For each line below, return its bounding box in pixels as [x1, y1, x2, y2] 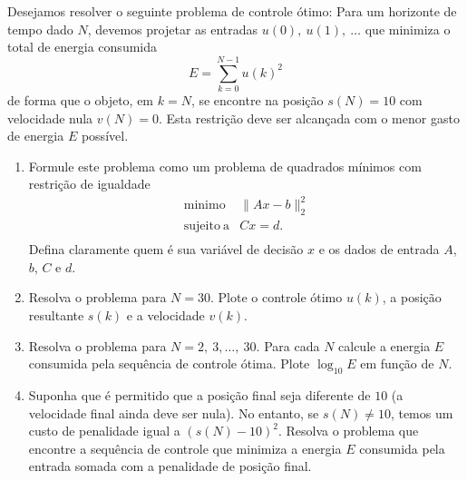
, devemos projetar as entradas [87, 19, 258, 38]
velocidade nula [7, 108, 93, 127]
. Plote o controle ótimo [210, 288, 343, 307]
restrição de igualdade [28, 174, 151, 193]
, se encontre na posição [190, 90, 324, 109]
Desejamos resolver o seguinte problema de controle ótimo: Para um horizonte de [7, 2, 457, 20]
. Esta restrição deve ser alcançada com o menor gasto [158, 108, 460, 127]
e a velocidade [126, 306, 205, 325]
